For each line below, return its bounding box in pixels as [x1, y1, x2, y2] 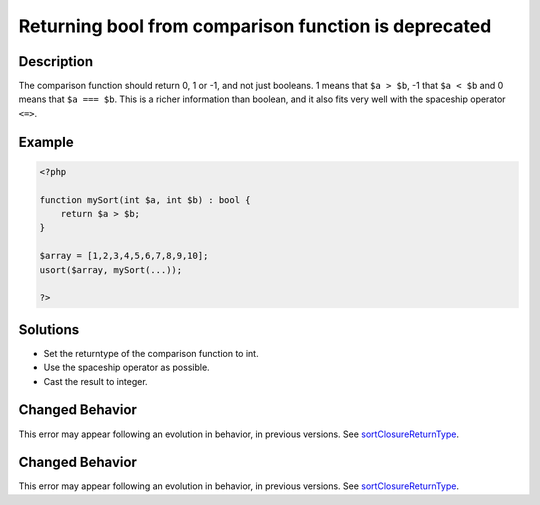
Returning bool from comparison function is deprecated [18, 15, 492, 37]
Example [18, 133, 74, 150]
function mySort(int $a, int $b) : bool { [39, 194, 251, 205]
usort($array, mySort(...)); [39, 264, 183, 275]
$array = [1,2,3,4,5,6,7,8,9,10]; [39, 250, 209, 262]
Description [18, 53, 94, 70]
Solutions [18, 321, 80, 338]
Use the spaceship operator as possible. [43, 361, 210, 374]
